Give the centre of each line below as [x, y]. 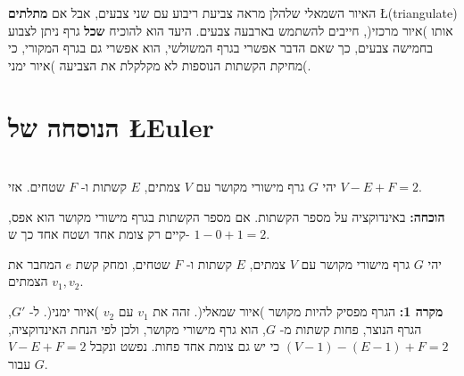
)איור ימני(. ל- [64, 311]
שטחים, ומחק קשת [123, 263]
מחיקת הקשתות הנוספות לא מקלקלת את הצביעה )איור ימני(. [160, 65]
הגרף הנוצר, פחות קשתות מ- [351, 328]
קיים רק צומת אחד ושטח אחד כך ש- [99, 234]
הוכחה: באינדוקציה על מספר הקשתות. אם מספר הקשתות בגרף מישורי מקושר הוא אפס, [227, 216]
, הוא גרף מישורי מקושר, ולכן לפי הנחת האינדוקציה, [137, 328]
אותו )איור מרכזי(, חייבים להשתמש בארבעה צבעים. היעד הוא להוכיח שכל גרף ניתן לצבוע [231, 30]
